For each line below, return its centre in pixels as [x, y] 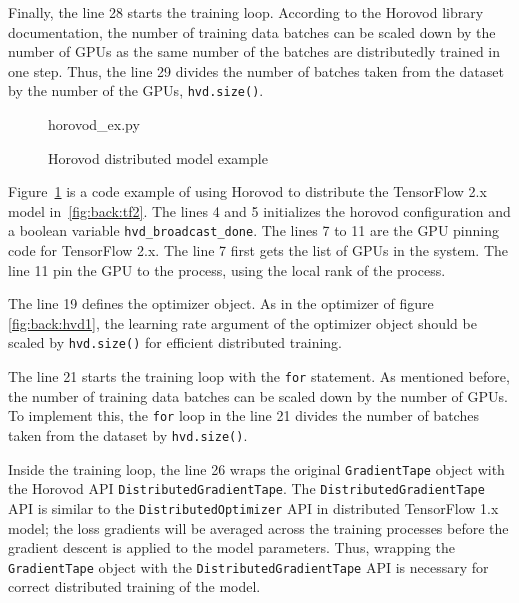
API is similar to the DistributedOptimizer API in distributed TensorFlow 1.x [253, 507]
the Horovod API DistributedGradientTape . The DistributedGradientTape [246, 488]
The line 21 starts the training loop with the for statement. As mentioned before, [259, 376]
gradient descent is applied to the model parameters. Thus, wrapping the [231, 547]
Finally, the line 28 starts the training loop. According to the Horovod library [246, 12]
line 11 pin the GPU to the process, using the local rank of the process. [227, 269]
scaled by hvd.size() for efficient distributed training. [175, 342]
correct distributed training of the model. [134, 586]
